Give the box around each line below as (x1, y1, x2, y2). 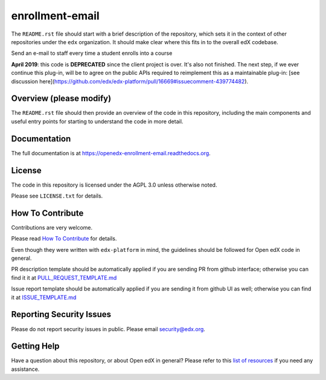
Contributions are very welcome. (11, 224, 93, 231)
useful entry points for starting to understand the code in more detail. (11, 118, 184, 125)
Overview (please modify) (11, 94, 112, 104)
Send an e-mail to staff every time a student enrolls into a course (11, 50, 173, 57)
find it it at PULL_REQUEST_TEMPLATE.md (11, 274, 117, 281)
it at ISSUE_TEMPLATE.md (11, 294, 77, 301)
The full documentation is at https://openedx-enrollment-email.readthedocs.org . (11, 149, 211, 156)
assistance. (11, 366, 40, 373)
